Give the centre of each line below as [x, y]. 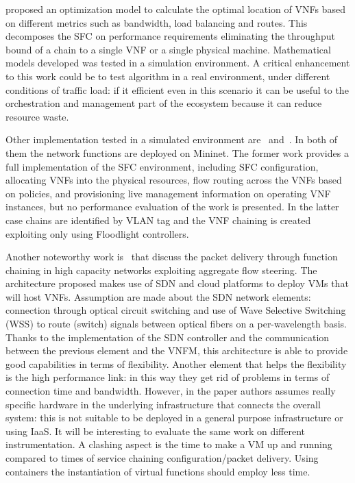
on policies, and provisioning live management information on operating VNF [168, 193]
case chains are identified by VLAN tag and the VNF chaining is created [158, 220]
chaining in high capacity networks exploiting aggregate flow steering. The [161, 270]
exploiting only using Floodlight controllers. [97, 233]
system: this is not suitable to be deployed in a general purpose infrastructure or [174, 418]
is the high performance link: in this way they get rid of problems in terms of [168, 377]
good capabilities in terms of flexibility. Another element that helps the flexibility [176, 363]
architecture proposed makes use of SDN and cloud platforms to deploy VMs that [177, 283]
